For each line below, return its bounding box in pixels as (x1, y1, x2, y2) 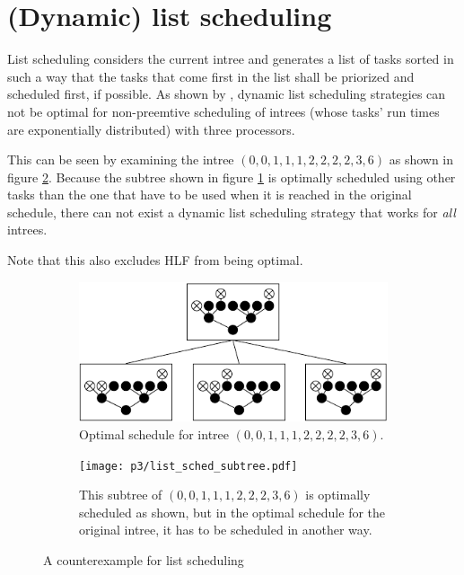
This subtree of (79, 485, 162, 504)
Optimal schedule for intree (79, 424, 229, 443)
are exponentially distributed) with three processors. (7, 119, 295, 138)
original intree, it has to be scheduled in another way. (79, 520, 372, 539)
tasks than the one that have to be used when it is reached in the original (7, 185, 412, 204)
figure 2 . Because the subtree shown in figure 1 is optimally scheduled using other (7, 167, 456, 186)
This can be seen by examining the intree (7, 150, 234, 169)
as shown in (389, 150, 454, 169)
